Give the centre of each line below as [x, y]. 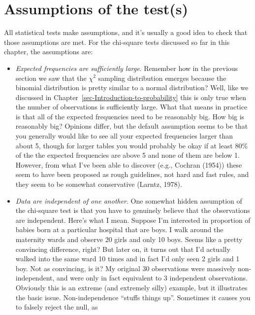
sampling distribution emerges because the [162, 78]
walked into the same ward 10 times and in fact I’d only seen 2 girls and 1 [127, 259]
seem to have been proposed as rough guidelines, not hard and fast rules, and [132, 174]
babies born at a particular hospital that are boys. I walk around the [119, 229]
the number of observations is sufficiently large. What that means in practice [131, 107]
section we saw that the [51, 78]
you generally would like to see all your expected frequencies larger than [124, 136]
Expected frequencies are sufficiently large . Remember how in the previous [127, 68]
